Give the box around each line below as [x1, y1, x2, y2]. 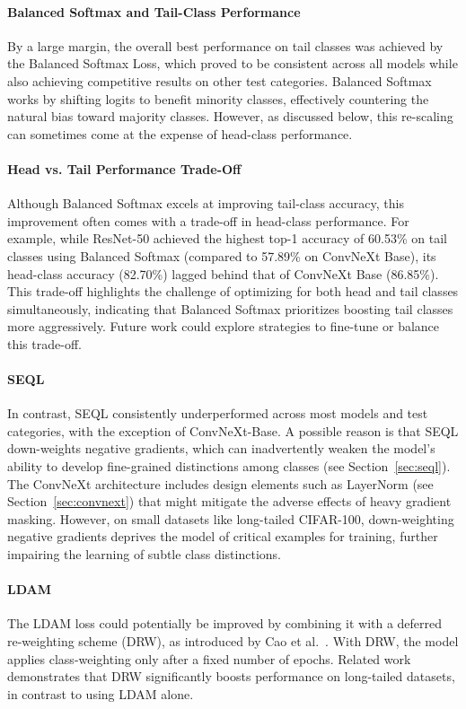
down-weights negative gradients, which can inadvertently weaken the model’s [7, 439, 435, 458]
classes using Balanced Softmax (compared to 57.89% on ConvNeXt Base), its [7, 246, 436, 265]
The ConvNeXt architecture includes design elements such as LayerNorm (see [7, 474, 434, 493]
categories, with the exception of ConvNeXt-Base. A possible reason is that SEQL [7, 421, 459, 440]
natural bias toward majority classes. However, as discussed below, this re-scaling [7, 107, 453, 126]
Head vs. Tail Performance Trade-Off [7, 159, 242, 178]
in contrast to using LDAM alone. [7, 684, 194, 703]
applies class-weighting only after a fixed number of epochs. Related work [7, 649, 411, 668]
